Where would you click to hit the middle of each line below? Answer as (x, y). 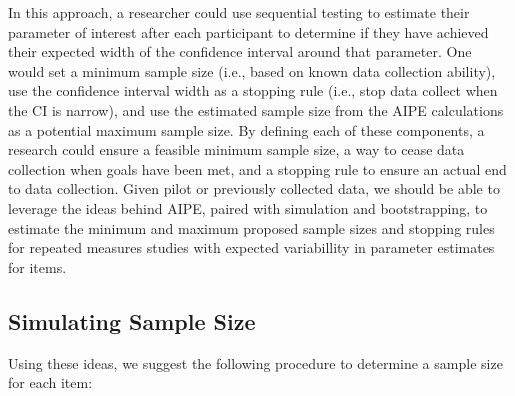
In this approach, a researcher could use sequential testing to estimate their (239, 12)
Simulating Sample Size (132, 320)
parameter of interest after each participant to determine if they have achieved (248, 31)
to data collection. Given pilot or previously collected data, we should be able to (254, 188)
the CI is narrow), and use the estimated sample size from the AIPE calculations (256, 109)
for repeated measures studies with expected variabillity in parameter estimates (251, 247)
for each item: (50, 382)
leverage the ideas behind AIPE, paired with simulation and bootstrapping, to (248, 207)
